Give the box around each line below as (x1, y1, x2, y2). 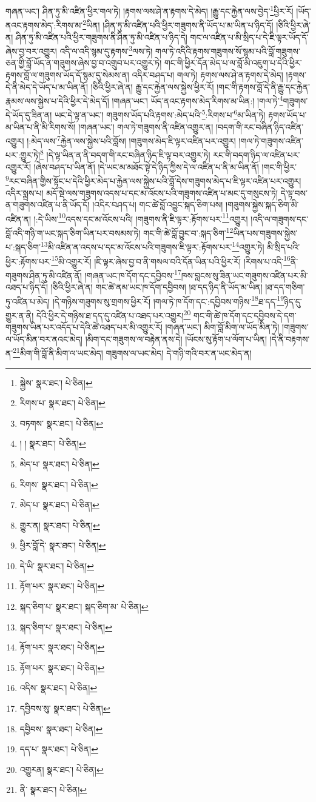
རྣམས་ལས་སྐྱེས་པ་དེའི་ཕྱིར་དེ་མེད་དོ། (5, 94, 109, 107)
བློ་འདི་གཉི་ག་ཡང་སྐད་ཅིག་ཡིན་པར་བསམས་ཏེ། (5, 226, 141, 239)
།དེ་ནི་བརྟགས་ (269, 332, 310, 345)
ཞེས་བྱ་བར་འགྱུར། (5, 44, 57, 57)
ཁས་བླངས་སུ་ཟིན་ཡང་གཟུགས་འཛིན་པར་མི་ (181, 269, 308, 281)
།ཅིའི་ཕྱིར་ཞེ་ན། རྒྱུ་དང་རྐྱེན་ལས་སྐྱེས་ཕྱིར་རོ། (90, 80, 214, 93)
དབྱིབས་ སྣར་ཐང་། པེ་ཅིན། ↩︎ (19, 722, 103, 735)
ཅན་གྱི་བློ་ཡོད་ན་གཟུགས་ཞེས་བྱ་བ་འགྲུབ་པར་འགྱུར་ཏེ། (5, 56, 162, 69)
